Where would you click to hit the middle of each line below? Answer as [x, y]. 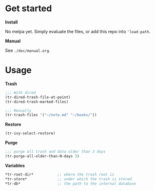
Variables [15, 165]
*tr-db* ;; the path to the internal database [71, 184]
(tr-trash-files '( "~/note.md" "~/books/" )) [51, 115]
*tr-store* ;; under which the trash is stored [68, 179]
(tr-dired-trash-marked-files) [37, 102]
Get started [29, 9]
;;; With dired [20, 93]
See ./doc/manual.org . [28, 50]
